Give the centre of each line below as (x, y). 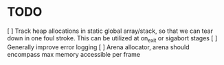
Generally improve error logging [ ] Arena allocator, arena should (99, 47)
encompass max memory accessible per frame (74, 54)
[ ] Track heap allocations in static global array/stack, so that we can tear (110, 31)
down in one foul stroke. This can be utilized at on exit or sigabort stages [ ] (112, 39)
